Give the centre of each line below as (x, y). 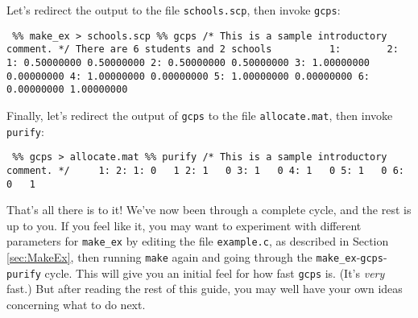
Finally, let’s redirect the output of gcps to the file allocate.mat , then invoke (200, 115)
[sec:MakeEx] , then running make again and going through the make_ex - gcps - (197, 257)
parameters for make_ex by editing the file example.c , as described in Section (198, 241)
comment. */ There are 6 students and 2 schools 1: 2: (203, 50)
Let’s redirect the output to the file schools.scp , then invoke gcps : (174, 10)
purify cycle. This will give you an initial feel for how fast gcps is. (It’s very (196, 273)
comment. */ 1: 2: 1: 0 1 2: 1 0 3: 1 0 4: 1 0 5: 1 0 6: (205, 170)
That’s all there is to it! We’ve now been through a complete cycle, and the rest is (209, 210)
